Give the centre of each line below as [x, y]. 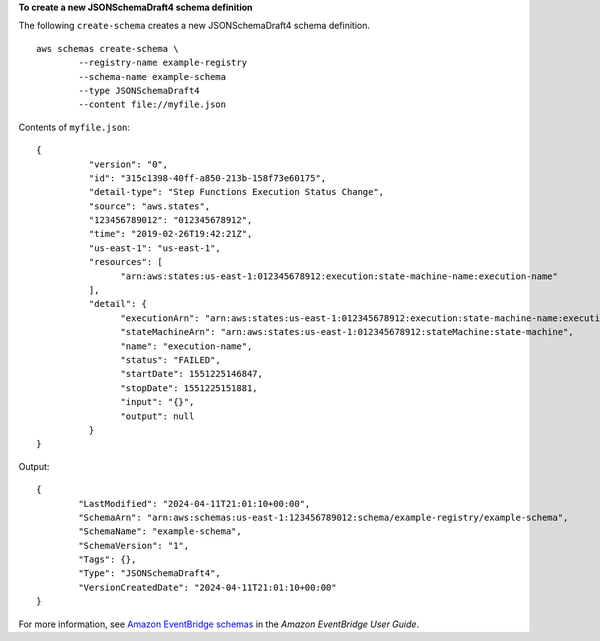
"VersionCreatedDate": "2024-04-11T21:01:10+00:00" [207, 587]
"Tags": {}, [107, 559]
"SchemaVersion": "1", [134, 545]
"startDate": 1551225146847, [192, 374]
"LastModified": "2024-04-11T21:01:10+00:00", [194, 503]
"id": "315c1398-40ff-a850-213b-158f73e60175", [207, 178]
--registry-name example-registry [163, 63]
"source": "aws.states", [149, 206]
